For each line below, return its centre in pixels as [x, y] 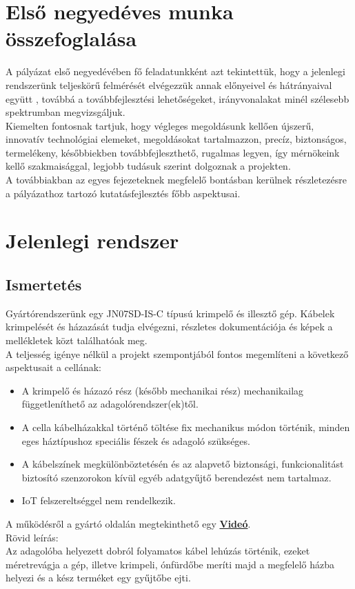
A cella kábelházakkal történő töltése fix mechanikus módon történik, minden [186, 427]
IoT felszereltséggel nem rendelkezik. [99, 500]
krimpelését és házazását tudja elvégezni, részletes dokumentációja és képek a [169, 327]
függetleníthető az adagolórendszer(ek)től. [110, 404]
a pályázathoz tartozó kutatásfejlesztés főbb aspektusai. [123, 193]
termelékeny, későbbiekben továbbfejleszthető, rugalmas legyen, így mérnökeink [173, 152]
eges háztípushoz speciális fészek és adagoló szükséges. [136, 440]
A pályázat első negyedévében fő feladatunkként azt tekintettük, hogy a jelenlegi [175, 71]
